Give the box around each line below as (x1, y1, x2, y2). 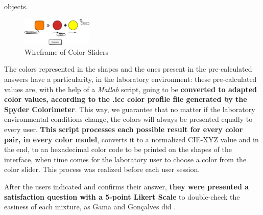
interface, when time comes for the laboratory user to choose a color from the (4, 154, 247, 164)
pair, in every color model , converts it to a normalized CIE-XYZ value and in (4, 134, 259, 144)
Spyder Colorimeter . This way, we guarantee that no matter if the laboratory (4, 103, 255, 114)
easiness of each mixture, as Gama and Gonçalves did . (4, 201, 176, 212)
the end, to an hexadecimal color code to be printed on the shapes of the (4, 144, 232, 155)
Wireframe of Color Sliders (25, 46, 108, 57)
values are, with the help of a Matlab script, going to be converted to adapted (4, 83, 257, 94)
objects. (4, 1, 28, 11)
